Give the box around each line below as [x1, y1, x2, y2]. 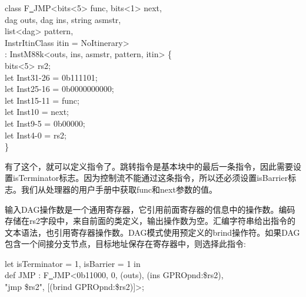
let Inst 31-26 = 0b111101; [5, 71, 98, 83]
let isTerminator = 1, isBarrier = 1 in [5, 257, 141, 269]
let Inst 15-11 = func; [5, 94, 79, 106]
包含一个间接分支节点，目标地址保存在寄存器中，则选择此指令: [5, 237, 246, 250]
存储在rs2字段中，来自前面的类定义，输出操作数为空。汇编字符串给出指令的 [5, 214, 296, 227]
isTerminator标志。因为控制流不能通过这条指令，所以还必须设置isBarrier [12, 171, 288, 184]
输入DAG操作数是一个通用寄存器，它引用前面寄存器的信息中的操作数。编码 [5, 203, 295, 215]
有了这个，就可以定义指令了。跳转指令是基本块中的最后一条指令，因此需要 [5, 160, 293, 172]
